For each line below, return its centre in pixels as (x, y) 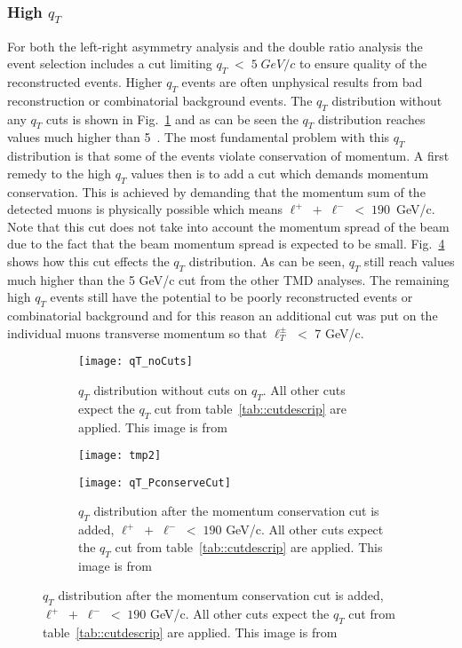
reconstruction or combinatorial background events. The (160, 100)
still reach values (410, 261)
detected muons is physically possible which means (145, 209)
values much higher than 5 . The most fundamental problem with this (199, 137)
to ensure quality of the (363, 63)
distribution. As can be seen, (267, 261)
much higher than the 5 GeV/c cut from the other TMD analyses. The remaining (228, 279)
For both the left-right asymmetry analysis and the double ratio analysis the (215, 46)
